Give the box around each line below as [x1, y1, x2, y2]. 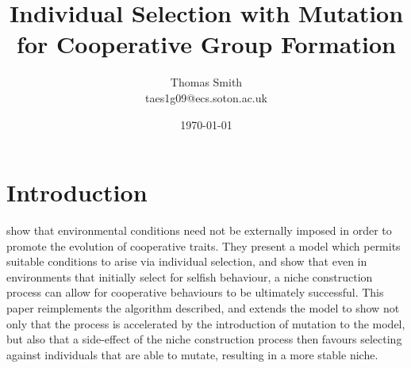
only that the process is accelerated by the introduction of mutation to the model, [6, 315, 405, 332]
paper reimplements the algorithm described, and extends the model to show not [6, 300, 400, 316]
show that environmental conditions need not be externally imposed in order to [6, 222, 392, 239]
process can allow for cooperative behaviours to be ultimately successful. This [6, 284, 384, 301]
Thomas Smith [170, 74, 243, 90]
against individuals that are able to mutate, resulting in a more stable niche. [6, 346, 378, 362]
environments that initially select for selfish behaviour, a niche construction [6, 268, 373, 285]
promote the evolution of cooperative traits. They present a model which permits [6, 237, 401, 254]
